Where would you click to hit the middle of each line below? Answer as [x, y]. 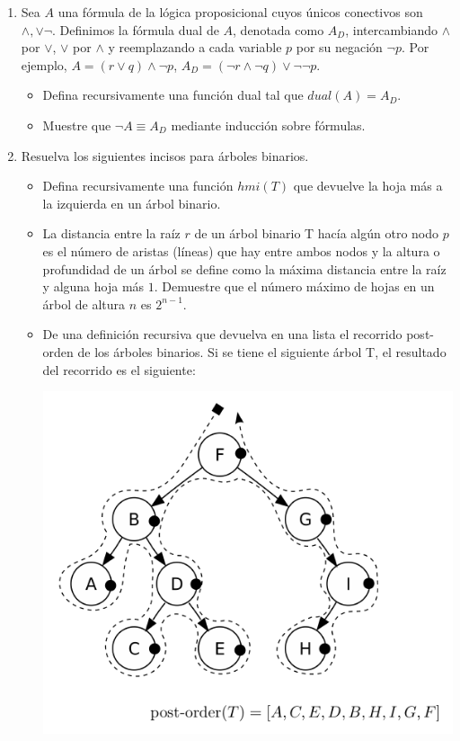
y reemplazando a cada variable [195, 47]
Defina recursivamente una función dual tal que [173, 95]
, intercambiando [391, 29]
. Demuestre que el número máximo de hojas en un [294, 286]
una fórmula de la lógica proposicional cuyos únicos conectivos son [240, 12]
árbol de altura [84, 304]
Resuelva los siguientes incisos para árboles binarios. [165, 155]
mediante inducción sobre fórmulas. [268, 125]
